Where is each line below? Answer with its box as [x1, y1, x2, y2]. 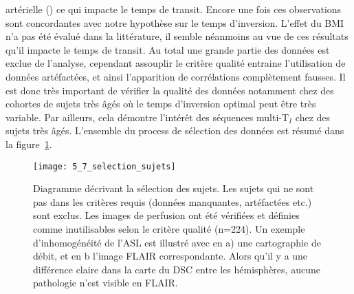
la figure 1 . [5, 136, 52, 151]
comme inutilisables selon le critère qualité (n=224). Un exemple [33, 221, 305, 235]
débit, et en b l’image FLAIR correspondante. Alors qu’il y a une [33, 249, 308, 263]
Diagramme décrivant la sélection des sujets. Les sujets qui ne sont [33, 181, 314, 196]
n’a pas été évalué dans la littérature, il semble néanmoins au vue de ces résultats [5, 29, 349, 43]
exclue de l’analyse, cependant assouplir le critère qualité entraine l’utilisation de [5, 56, 346, 70]
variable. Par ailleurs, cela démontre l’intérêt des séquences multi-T [5, 109, 289, 124]
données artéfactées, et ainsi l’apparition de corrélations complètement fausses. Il [5, 69, 346, 83]
